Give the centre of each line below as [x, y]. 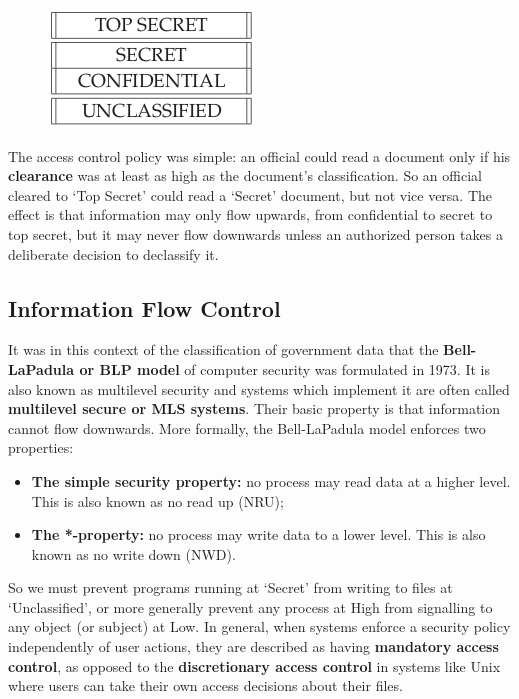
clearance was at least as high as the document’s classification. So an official [245, 175]
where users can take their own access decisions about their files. [205, 685]
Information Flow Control [144, 307]
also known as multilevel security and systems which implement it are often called [259, 388]
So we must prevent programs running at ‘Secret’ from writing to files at [230, 587]
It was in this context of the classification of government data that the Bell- [242, 349]
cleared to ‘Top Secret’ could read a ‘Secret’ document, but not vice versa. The [250, 194]
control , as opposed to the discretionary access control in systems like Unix [254, 665]
